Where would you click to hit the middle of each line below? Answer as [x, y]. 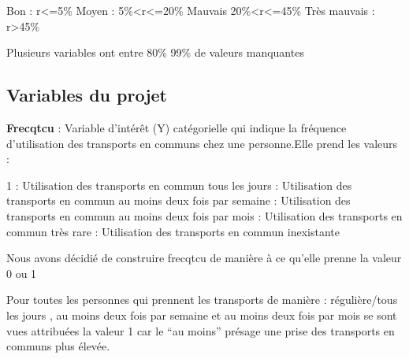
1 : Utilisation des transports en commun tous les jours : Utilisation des [179, 185]
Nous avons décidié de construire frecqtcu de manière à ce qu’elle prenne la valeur [204, 258]
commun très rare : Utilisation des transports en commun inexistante [173, 231]
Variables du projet [87, 95]
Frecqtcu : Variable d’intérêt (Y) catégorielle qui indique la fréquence [177, 127]
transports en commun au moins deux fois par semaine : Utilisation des [178, 200]
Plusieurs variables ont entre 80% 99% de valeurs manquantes [155, 52]
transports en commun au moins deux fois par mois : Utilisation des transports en [204, 215]
